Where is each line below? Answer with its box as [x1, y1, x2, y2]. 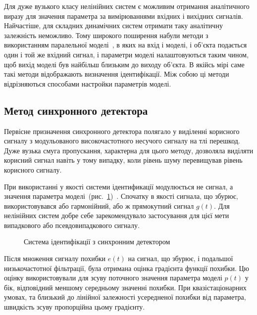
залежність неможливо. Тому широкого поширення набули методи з [4, 30, 208, 40]
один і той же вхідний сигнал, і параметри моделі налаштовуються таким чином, [4, 49, 249, 59]
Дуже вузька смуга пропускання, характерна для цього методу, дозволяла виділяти [4, 145, 254, 155]
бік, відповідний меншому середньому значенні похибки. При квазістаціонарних [4, 282, 247, 292]
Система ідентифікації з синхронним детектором [24, 236, 170, 247]
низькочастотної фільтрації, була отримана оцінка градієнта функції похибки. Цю [4, 263, 250, 273]
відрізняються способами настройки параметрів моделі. [4, 78, 171, 89]
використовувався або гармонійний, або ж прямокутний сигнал [4, 200, 194, 211]
